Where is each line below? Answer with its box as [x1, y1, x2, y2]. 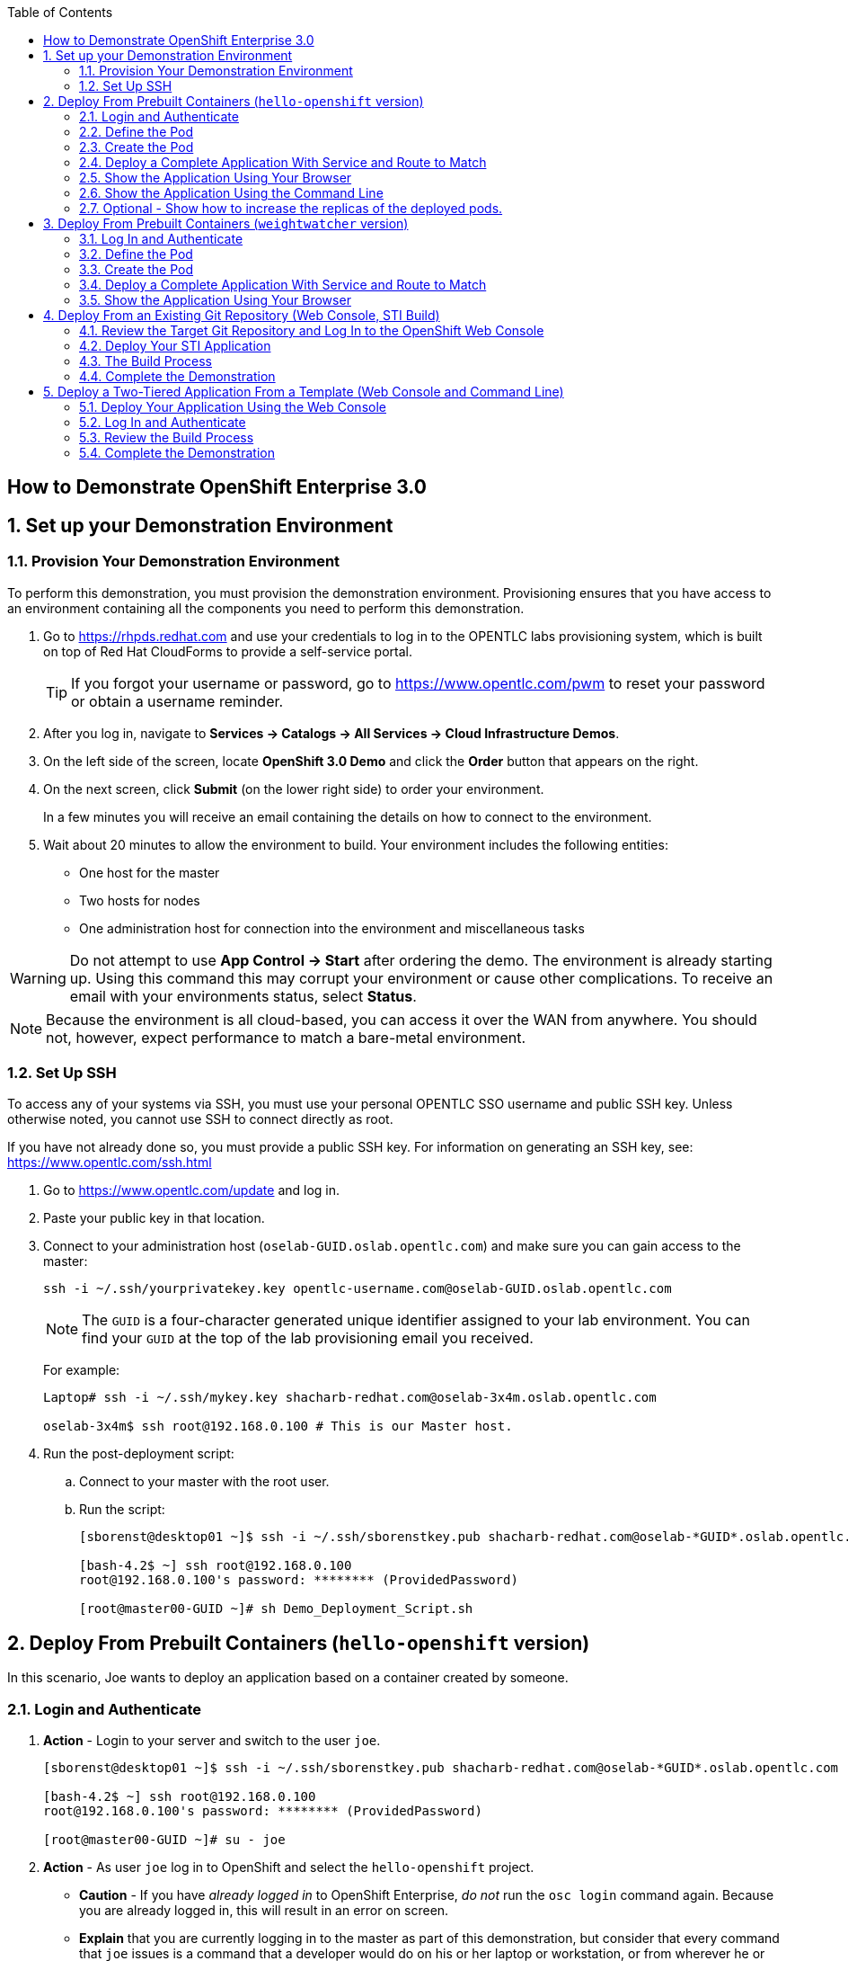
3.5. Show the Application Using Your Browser [79, 292, 351, 308]
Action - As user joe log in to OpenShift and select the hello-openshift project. [43, 1858, 534, 1875]
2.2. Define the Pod [79, 124, 194, 139]
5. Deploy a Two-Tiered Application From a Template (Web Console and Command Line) [43, 384, 564, 399]
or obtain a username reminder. [71, 691, 284, 710]
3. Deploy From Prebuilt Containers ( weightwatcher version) [43, 216, 409, 231]
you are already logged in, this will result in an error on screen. [79, 1902, 449, 1918]
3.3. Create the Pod [79, 262, 194, 277]
